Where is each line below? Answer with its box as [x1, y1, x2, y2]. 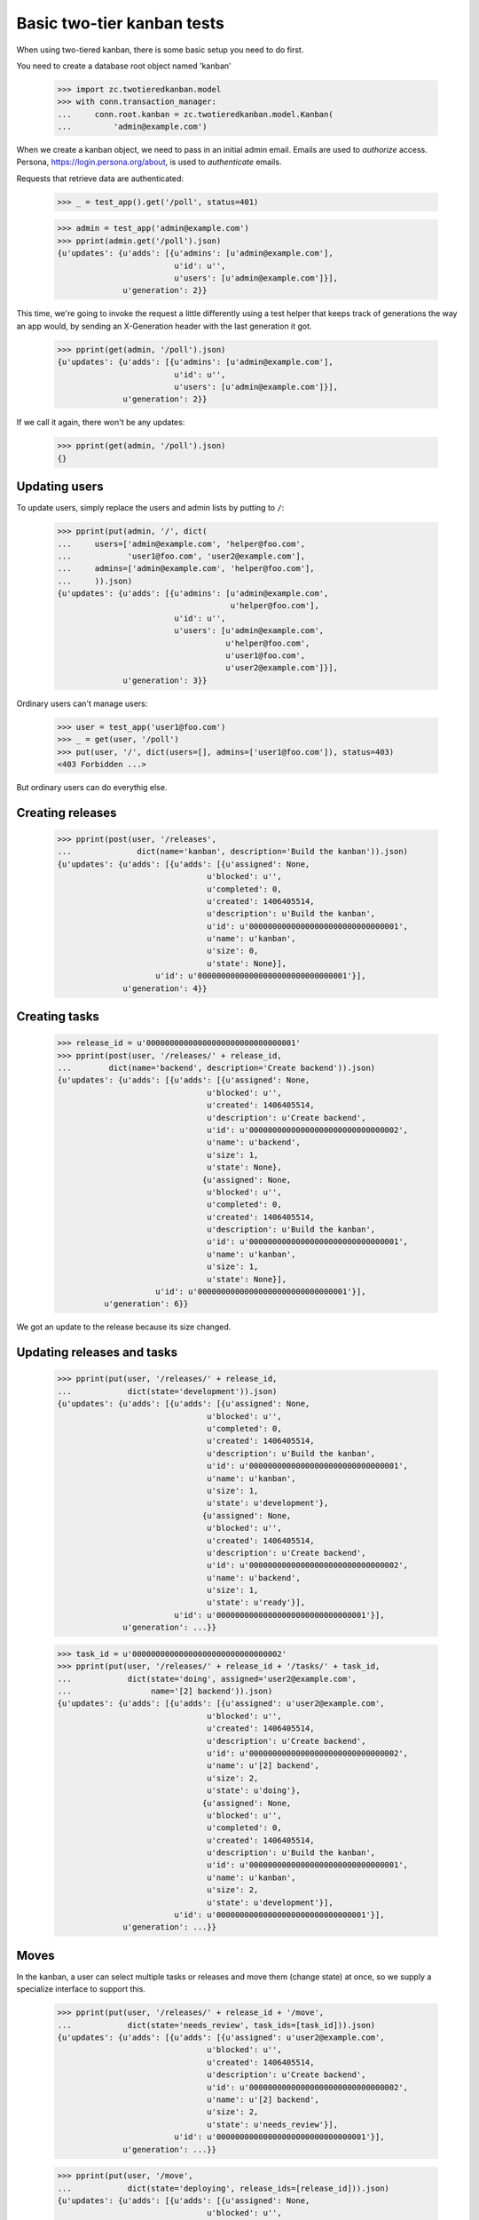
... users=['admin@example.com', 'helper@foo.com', [57, 538, 306, 549]
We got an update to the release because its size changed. [16, 1321, 232, 1332]
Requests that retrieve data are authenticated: [16, 173, 185, 184]
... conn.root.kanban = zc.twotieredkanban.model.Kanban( [57, 109, 334, 119]
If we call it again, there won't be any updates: [16, 417, 185, 428]
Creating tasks [16, 1009, 99, 1025]
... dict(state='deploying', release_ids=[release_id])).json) [57, 2183, 390, 2193]
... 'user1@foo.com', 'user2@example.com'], [57, 551, 306, 561]
